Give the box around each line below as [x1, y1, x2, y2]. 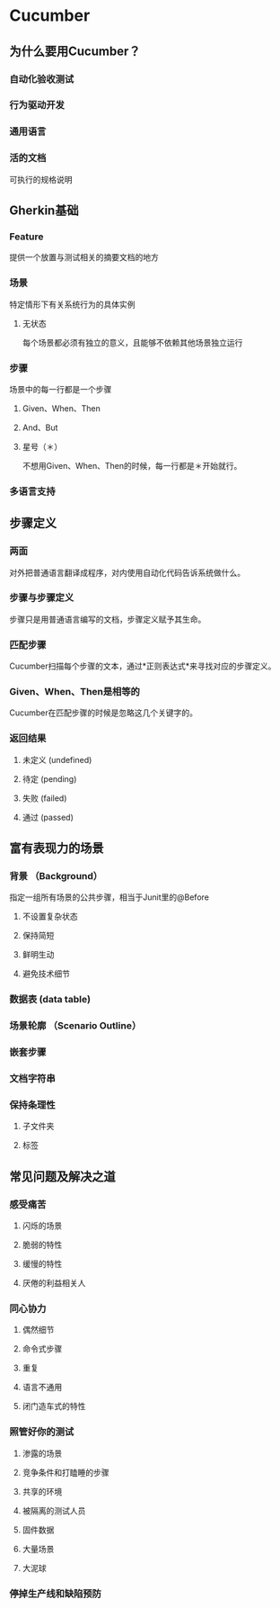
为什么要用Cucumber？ [9, 43, 141, 58]
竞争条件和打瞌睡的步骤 [22, 1467, 109, 1478]
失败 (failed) [22, 793, 67, 804]
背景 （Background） [9, 870, 103, 883]
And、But [22, 422, 58, 433]
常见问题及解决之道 [9, 1169, 116, 1184]
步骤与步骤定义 [9, 591, 74, 604]
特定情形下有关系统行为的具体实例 [9, 299, 136, 310]
